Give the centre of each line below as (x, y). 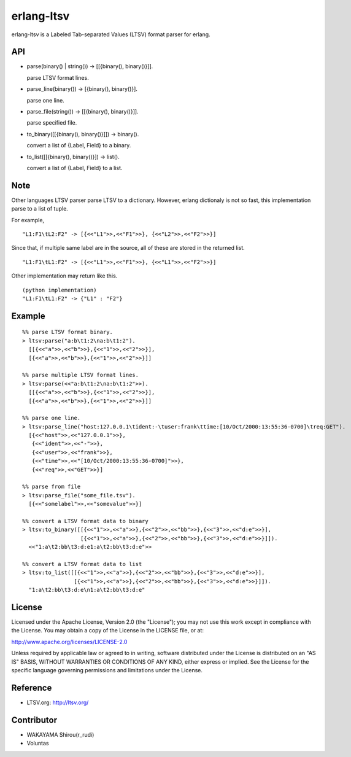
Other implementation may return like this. (64, 276)
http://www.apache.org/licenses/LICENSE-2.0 (69, 642)
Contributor (34, 720)
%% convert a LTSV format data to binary (85, 521)
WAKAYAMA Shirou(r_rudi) (60, 734)
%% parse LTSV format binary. (68, 332)
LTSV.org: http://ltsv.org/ (58, 702)
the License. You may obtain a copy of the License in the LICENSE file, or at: (107, 631)
